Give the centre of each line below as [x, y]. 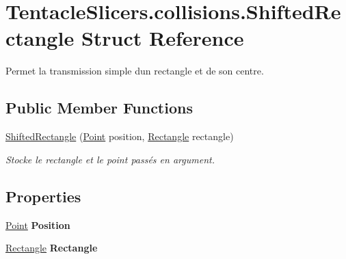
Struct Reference [162, 38]
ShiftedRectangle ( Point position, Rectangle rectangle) [120, 136]
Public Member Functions [99, 108]
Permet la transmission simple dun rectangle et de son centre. [135, 71]
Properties [43, 196]
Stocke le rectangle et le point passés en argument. [110, 159]
